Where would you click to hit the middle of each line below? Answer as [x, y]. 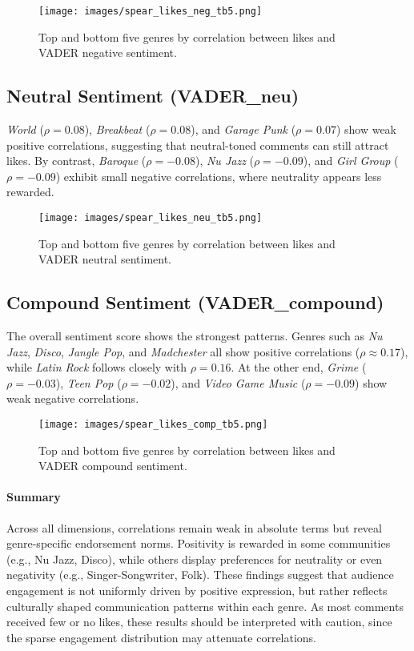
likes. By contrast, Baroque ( [76, 161]
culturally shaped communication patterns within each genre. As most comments [205, 606]
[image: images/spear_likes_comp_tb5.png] [153, 425]
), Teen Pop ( [88, 382]
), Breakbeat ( [117, 129]
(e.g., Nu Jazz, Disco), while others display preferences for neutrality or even [195, 559]
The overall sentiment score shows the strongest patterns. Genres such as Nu [195, 336]
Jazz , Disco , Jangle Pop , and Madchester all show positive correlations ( [183, 351]
